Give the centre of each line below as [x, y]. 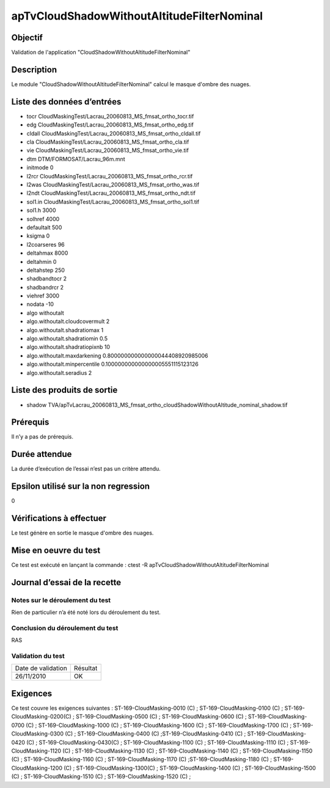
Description [34, 69]
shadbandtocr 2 [47, 279]
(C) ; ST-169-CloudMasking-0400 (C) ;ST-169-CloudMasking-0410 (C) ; [156, 734]
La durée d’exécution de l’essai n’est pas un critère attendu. [86, 469]
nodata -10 [40, 304]
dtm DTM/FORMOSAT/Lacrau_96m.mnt [76, 159]
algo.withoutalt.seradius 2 [59, 373]
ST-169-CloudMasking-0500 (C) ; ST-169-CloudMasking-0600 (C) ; [161, 717]
